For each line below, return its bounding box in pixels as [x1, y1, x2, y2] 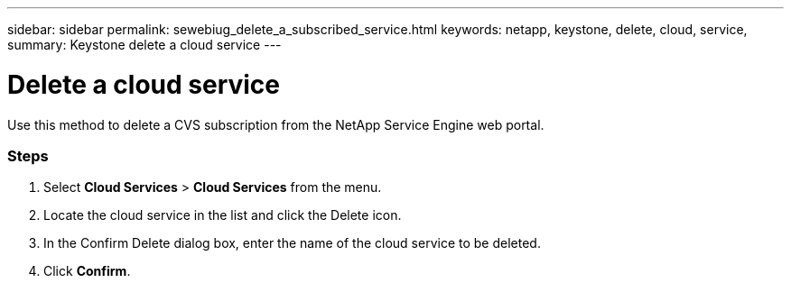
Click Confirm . [43, 263, 131, 279]
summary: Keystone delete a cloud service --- [7, 37, 282, 52]
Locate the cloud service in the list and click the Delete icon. [43, 207, 402, 224]
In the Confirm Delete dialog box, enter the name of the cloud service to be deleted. [43, 235, 541, 251]
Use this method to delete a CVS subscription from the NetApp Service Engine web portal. [7, 116, 544, 132]
